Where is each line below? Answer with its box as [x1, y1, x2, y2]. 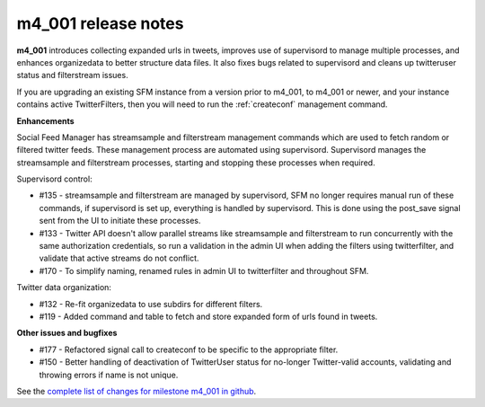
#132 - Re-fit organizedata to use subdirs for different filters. [39, 298, 263, 309]
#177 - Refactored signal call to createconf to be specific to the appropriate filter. [39, 344, 339, 355]
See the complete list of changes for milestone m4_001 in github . [16, 385, 257, 396]
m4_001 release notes [16, 13, 184, 33]
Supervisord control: [16, 173, 93, 184]
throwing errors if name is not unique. [39, 369, 179, 380]
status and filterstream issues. [16, 70, 129, 81]
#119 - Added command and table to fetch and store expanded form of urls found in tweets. [39, 311, 378, 322]
